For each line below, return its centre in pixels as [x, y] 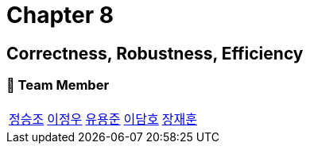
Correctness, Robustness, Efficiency [155, 53]
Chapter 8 [60, 15]
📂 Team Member [58, 85]
